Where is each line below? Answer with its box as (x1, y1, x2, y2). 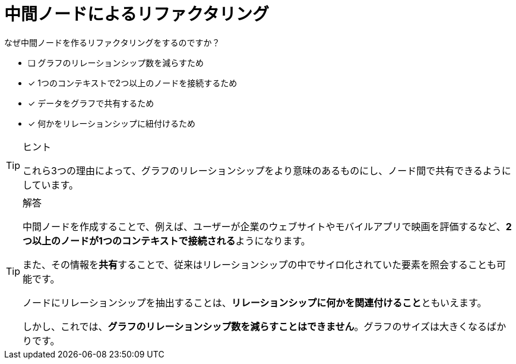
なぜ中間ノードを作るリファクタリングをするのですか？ (4, 37, 220, 48)
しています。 (23, 178, 78, 191)
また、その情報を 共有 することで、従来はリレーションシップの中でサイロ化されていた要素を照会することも (23, 258, 497, 271)
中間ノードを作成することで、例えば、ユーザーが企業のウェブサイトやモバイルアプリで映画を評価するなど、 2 (23, 220, 512, 233)
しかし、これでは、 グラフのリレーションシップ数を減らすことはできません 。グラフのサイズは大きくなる (23, 320, 487, 332)
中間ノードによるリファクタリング (4, 4, 270, 24)
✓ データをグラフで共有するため (28, 98, 154, 108)
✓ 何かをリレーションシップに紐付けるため (28, 118, 196, 128)
